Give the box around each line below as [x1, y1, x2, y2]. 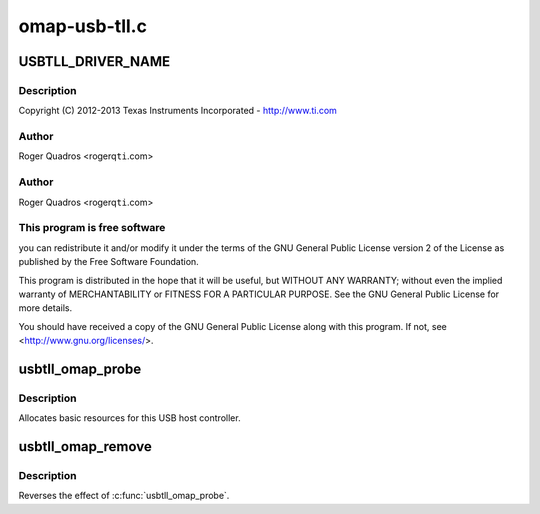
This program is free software [18, 221, 166, 235]
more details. [18, 302, 73, 314]
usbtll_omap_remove [18, 438, 152, 455]
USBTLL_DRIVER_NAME [18, 53, 171, 70]
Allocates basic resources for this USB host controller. [18, 412, 241, 424]
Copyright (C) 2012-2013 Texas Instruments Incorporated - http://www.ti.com [18, 105, 337, 117]
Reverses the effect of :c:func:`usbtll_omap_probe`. [18, 490, 230, 502]
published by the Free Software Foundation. [18, 256, 199, 268]
